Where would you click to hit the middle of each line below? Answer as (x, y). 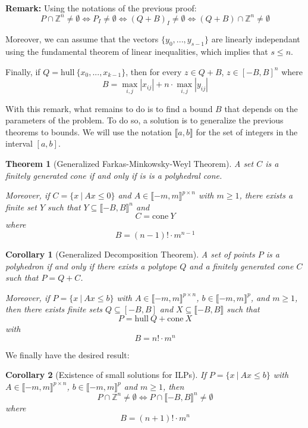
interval (19, 143)
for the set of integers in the (247, 131)
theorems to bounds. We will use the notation (89, 131)
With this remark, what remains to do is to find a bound (109, 108)
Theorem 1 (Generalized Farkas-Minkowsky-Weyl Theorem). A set (130, 163)
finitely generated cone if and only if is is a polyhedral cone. (114, 175)
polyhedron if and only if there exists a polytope (91, 266)
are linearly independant (256, 39)
